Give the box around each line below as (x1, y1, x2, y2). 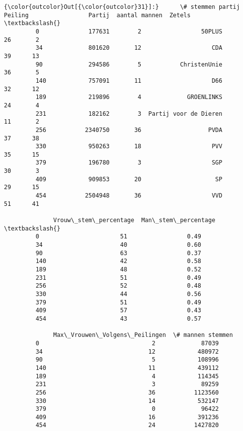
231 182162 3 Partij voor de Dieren (35, 110, 222, 117)
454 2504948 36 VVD (35, 192, 222, 199)
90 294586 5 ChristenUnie (35, 61, 222, 68)
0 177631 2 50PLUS (35, 28, 222, 35)
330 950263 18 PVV (35, 143, 222, 150)
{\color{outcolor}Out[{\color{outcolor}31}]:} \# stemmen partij (4, 3, 240, 10)
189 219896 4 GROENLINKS (35, 94, 222, 101)
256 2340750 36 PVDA (35, 126, 222, 133)
